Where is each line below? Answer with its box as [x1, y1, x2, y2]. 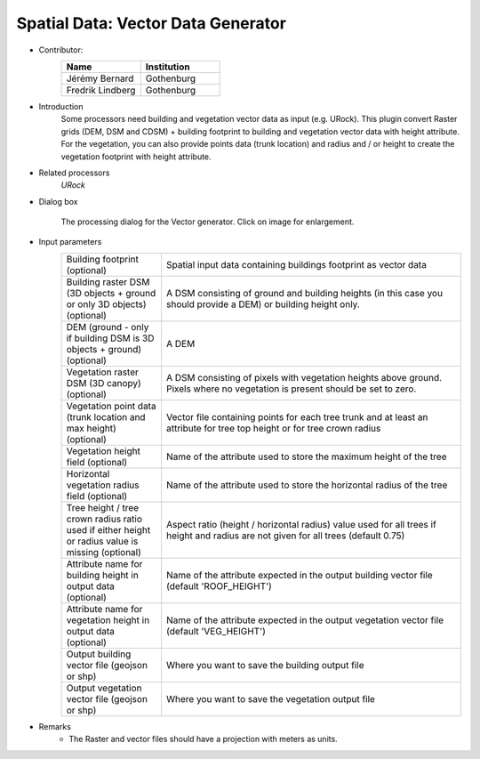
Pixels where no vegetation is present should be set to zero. [165, 383, 417, 395]
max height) [66, 422, 116, 434]
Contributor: [38, 44, 84, 55]
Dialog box [38, 196, 78, 206]
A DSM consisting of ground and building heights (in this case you [165, 287, 444, 299]
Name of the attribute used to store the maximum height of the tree [165, 450, 447, 463]
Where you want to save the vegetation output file [165, 692, 375, 705]
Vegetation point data [66, 400, 156, 412]
